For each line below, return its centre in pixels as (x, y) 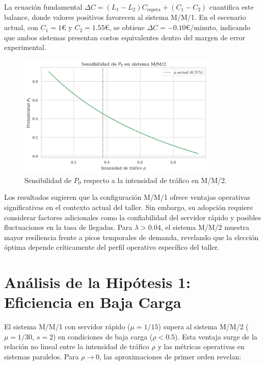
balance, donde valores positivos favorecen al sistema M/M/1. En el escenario (125, 17)
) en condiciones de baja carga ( (103, 336)
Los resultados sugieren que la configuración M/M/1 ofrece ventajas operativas (127, 197)
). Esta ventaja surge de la (216, 336)
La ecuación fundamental (43, 7)
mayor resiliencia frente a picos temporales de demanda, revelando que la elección (131, 237)
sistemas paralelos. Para (42, 357)
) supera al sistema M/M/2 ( (203, 327)
